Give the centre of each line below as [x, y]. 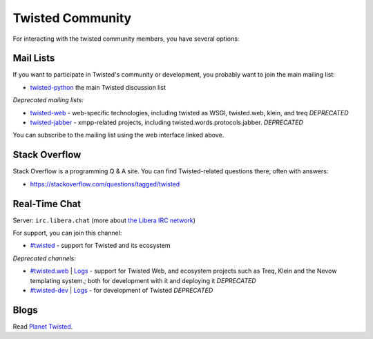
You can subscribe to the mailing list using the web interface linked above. [118, 135]
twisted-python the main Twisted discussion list [98, 87]
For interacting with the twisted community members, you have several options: [126, 39]
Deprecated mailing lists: [48, 100]
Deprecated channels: [44, 258]
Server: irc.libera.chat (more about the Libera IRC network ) [104, 220]
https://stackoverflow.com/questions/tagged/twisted [105, 184]
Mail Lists [34, 58]
